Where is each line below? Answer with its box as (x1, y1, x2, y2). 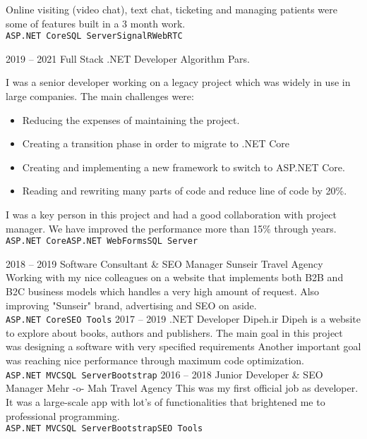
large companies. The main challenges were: (6, 89, 194, 104)
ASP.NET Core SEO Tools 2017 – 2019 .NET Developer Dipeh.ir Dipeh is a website (6, 311, 361, 326)
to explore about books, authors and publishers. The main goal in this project (6, 325, 343, 340)
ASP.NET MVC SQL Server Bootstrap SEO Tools (6, 423, 203, 434)
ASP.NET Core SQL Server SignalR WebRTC (6, 31, 183, 42)
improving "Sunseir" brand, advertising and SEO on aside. (6, 297, 257, 312)
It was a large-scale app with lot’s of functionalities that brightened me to (6, 394, 325, 409)
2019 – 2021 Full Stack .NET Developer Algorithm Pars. (6, 51, 250, 66)
